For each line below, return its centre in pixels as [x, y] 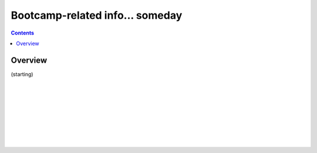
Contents [23, 33]
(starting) [22, 74]
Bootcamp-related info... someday [97, 15]
